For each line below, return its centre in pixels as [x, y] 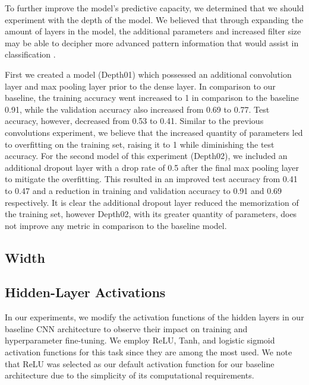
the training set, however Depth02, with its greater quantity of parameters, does [151, 214]
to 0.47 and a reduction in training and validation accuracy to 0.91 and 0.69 [144, 190]
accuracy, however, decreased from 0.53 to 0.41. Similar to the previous [134, 121]
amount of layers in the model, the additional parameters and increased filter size [153, 31]
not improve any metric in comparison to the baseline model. [116, 225]
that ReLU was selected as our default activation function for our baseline [140, 363]
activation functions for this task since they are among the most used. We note [149, 352]
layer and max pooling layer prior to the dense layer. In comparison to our [140, 86]
